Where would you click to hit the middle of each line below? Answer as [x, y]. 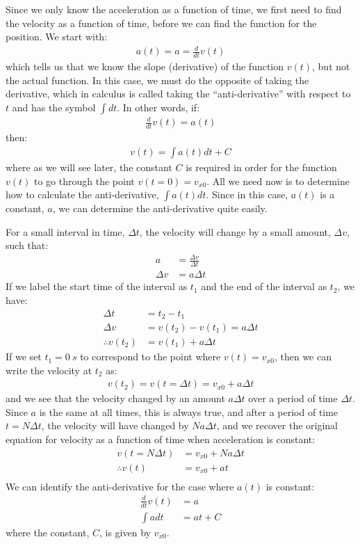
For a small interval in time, [65, 231]
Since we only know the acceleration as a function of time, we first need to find [174, 9]
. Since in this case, [247, 194]
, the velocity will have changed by [115, 425]
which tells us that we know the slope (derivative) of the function [145, 66]
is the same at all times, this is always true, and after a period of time [189, 411]
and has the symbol [54, 107]
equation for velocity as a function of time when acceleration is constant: [161, 439]
